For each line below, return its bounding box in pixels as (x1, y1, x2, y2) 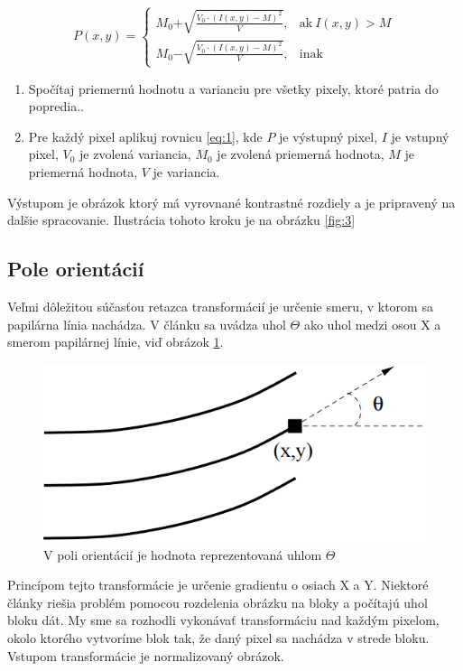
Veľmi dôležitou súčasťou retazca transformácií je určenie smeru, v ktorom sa (7, 297, 433, 316)
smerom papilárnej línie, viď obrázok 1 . (7, 332, 224, 351)
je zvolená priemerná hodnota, (217, 144, 384, 163)
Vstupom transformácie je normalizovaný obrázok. (7, 646, 284, 665)
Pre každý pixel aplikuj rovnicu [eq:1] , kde (28, 126, 263, 145)
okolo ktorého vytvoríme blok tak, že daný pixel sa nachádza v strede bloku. (7, 628, 430, 647)
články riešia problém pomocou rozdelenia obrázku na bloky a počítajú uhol (7, 592, 428, 611)
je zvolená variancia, (79, 144, 191, 163)
